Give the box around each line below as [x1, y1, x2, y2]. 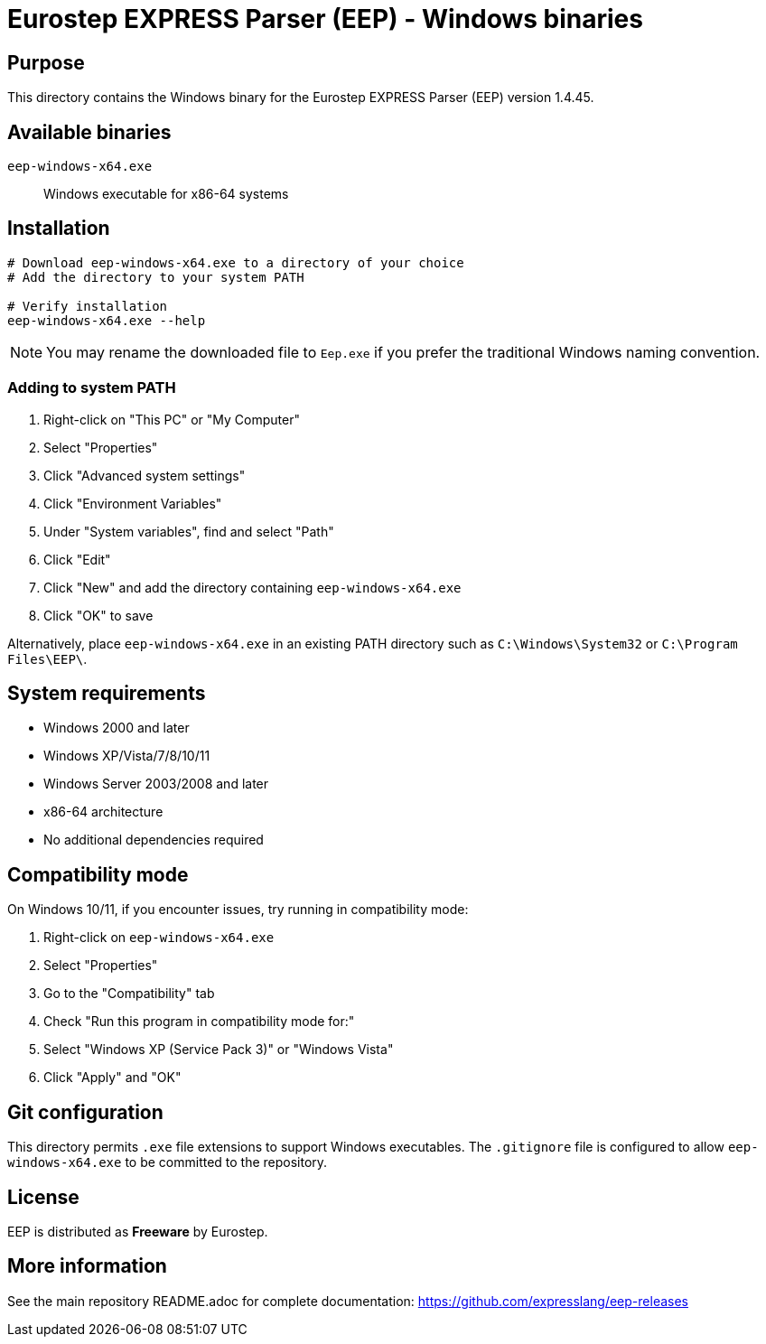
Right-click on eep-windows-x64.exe [43, 929, 275, 946]
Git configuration [7, 1100, 163, 1124]
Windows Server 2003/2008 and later [43, 776, 269, 792]
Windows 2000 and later [43, 720, 190, 736]
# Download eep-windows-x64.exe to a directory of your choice [7, 255, 464, 270]
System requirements [7, 682, 206, 705]
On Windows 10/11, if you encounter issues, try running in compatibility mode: [7, 901, 469, 918]
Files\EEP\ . [7, 650, 88, 667]
